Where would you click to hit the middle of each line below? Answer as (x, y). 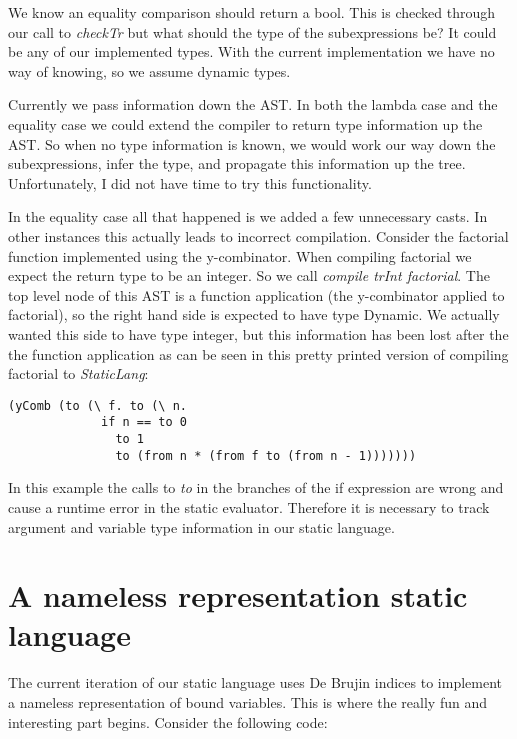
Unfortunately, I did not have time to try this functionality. (190, 182)
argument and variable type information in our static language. (201, 526)
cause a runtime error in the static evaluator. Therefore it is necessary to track (249, 506)
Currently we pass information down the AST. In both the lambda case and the (253, 104)
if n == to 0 (144, 422)
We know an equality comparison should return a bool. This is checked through (251, 12)
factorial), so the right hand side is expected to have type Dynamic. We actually (254, 314)
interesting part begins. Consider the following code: (168, 721)
